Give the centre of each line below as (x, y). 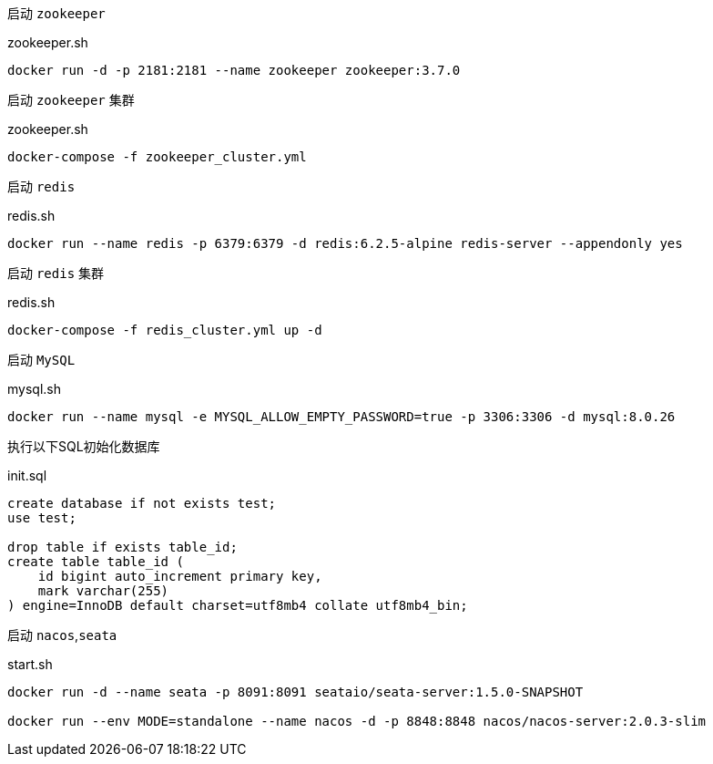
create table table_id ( (96, 562)
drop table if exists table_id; (122, 547)
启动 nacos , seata (62, 635)
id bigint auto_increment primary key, (180, 576)
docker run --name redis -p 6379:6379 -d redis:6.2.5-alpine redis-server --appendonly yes (345, 243)
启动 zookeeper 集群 (71, 100)
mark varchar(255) (103, 591)
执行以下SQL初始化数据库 (84, 446)
